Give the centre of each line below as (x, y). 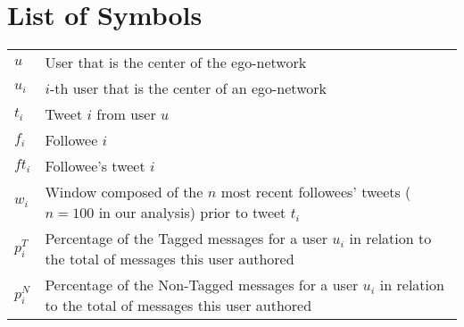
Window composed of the (124, 192)
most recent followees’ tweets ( (316, 192)
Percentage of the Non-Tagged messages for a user (202, 285)
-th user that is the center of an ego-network (188, 88)
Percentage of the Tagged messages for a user (186, 239)
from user (126, 114)
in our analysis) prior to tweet (192, 213)
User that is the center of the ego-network (176, 63)
